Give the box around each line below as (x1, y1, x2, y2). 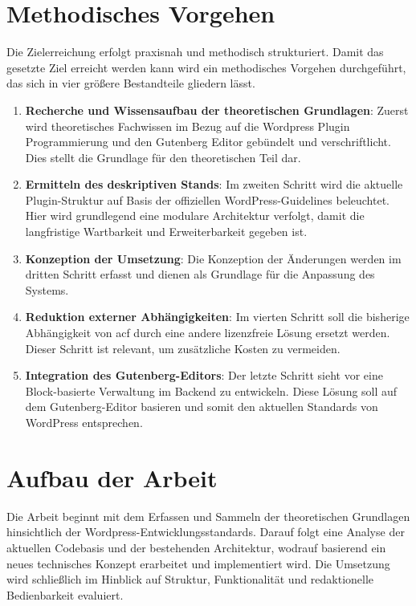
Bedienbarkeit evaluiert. (6, 586, 124, 603)
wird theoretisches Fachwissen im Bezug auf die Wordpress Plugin (25, 117, 350, 134)
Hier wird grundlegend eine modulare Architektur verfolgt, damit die (25, 207, 365, 224)
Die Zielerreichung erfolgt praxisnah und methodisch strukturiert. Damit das (6, 43, 384, 60)
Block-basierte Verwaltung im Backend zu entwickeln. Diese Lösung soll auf (25, 382, 398, 399)
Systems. (25, 281, 69, 298)
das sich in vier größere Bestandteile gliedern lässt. (6, 75, 255, 92)
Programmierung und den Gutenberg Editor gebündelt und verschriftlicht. (25, 133, 391, 150)
